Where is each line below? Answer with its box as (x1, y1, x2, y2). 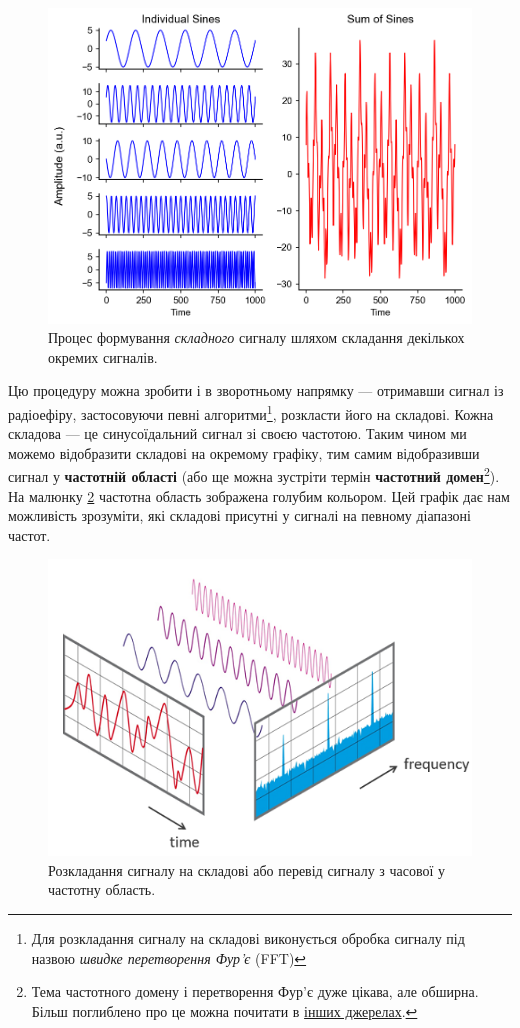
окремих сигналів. (48, 346, 158, 367)
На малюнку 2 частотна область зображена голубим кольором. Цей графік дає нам (8, 485, 510, 506)
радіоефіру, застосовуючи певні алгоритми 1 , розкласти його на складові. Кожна (8, 401, 494, 424)
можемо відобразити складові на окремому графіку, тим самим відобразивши (8, 442, 480, 463)
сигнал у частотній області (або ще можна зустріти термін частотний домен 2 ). (8, 463, 500, 487)
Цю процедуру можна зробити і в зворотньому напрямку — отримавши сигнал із (8, 380, 504, 401)
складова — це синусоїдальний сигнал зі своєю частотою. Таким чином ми (8, 423, 467, 444)
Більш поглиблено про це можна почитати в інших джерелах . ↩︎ (31, 1000, 418, 1021)
